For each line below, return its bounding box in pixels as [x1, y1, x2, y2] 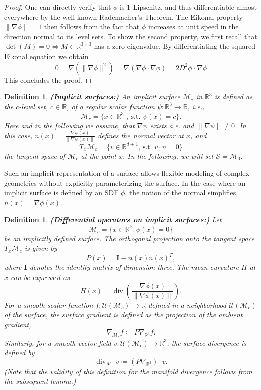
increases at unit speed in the [148, 21, 239, 32]
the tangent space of [4, 150, 66, 161]
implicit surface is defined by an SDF [4, 187, 119, 198]
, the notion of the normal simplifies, [125, 187, 238, 198]
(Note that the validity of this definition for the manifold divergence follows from [4, 366, 252, 376]
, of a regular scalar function [67, 101, 155, 112]
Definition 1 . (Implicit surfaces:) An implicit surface [4, 91, 180, 102]
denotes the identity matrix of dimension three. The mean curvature [29, 262, 239, 272]
